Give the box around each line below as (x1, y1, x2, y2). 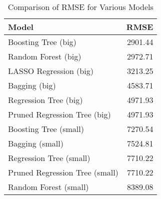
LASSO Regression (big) (8, 65, 93, 76)
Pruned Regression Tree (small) (8, 166, 118, 178)
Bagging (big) (8, 79, 56, 91)
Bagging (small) (8, 137, 63, 149)
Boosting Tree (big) (8, 36, 76, 47)
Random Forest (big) (8, 50, 81, 62)
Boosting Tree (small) (8, 123, 84, 134)
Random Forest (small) (8, 181, 89, 192)
